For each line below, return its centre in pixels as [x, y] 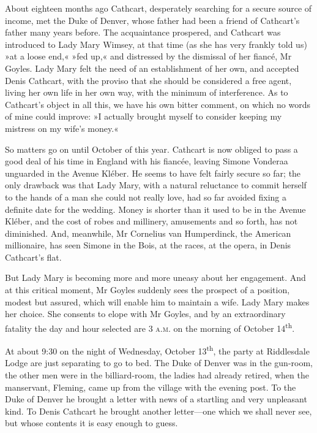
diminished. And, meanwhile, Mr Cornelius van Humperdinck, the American [148, 233]
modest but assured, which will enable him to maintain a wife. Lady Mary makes [157, 301]
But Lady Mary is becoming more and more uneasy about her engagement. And [155, 278]
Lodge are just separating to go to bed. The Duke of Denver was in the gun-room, [159, 363]
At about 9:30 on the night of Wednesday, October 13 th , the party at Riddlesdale [157, 350]
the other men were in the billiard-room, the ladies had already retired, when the [157, 374]
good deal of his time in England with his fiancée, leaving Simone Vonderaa [147, 161]
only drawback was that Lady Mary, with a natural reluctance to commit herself [156, 185]
